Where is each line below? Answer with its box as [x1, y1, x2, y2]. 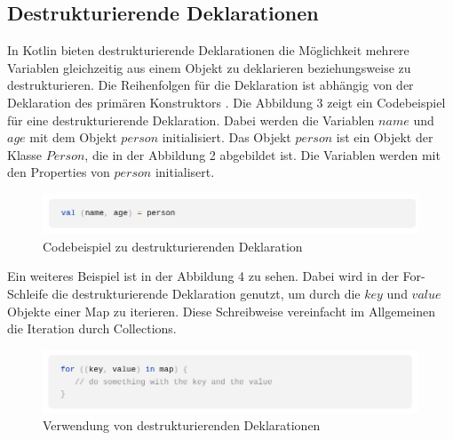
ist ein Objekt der [336, 128, 433, 147]
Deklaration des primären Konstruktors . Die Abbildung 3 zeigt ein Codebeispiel [7, 92, 446, 111]
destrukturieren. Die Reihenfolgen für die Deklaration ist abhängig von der [7, 76, 414, 94]
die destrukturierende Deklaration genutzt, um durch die [52, 284, 361, 303]
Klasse [7, 145, 43, 164]
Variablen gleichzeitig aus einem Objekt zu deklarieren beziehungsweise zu [7, 58, 411, 76]
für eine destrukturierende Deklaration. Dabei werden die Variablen [7, 110, 375, 129]
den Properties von [7, 163, 110, 181]
